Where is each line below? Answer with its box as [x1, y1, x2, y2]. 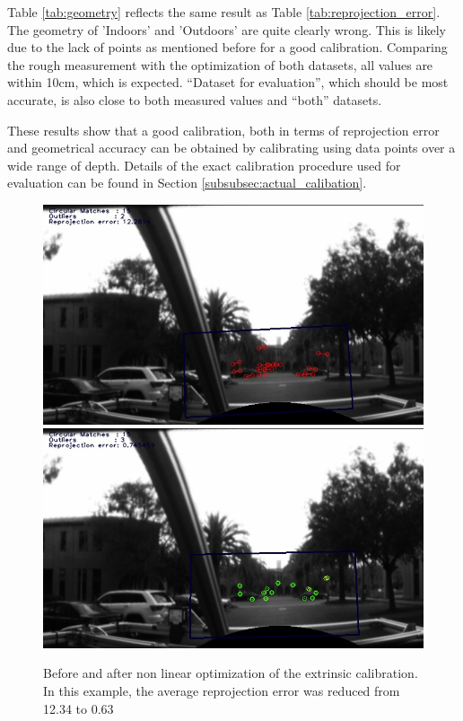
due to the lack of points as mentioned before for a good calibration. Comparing [7, 38, 448, 57]
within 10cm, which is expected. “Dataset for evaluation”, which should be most [7, 73, 449, 92]
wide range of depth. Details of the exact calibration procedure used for [7, 155, 401, 174]
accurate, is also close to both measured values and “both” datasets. [7, 90, 382, 109]
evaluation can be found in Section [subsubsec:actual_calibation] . [7, 173, 367, 192]
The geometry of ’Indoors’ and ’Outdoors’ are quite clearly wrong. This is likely [7, 20, 447, 39]
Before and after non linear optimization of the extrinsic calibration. [43, 664, 418, 682]
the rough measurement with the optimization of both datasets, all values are [7, 55, 433, 74]
